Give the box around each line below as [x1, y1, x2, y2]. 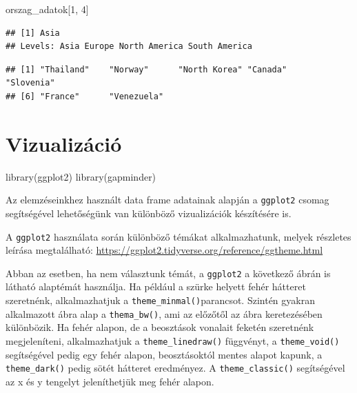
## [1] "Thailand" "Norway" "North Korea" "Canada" [6, 64, 287, 74]
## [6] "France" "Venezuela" [6, 91, 164, 101]
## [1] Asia [6, 28, 60, 38]
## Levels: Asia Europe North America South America [6, 41, 252, 52]
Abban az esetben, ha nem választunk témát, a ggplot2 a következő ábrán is [6, 265, 331, 280]
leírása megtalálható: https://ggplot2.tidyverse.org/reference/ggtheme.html [6, 243, 323, 257]
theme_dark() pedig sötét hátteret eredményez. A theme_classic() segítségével [6, 361, 345, 375]
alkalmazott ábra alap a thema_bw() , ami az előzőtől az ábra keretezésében [6, 306, 323, 321]
